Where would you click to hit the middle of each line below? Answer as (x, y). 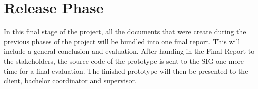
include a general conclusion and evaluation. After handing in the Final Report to (129, 51)
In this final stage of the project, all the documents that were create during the (125, 32)
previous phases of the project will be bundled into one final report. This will (122, 41)
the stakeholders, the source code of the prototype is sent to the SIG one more (124, 61)
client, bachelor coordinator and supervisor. (70, 81)
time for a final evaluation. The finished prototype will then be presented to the (126, 71)
